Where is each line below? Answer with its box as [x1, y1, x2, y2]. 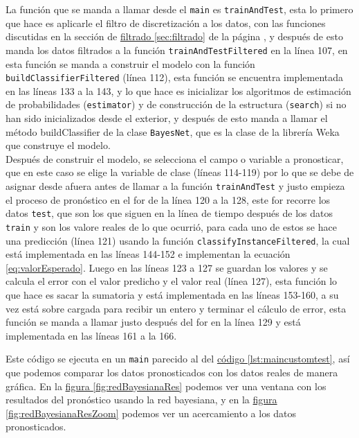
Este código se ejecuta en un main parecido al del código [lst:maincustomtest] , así [6, 351, 350, 366]
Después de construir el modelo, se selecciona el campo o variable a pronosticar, [6, 151, 344, 166]
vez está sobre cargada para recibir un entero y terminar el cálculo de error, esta [6, 301, 347, 315]
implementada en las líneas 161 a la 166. [6, 328, 177, 342]
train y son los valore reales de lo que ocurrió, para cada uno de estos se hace [6, 219, 337, 234]
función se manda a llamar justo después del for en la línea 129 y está [6, 315, 301, 329]
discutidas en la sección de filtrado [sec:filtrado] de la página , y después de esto [6, 29, 343, 44]
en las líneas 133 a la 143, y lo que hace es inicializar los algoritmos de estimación [6, 83, 351, 98]
